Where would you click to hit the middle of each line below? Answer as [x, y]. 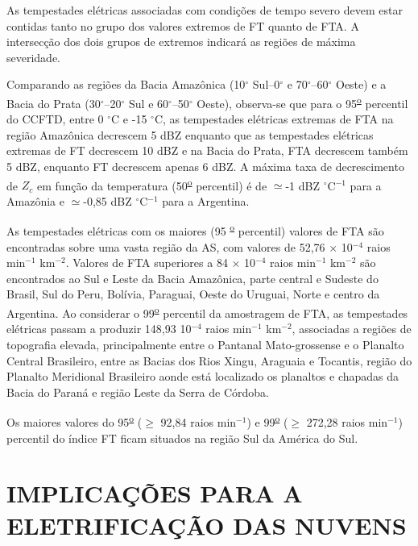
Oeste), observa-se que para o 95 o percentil [302, 102]
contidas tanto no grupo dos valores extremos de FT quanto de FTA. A [183, 25]
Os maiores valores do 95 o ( [74, 421]
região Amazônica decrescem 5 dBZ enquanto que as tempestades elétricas [190, 134]
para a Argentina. [206, 200]
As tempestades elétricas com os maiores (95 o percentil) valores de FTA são [195, 230]
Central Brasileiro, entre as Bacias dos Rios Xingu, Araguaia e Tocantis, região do [209, 360]
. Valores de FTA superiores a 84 [147, 263]
